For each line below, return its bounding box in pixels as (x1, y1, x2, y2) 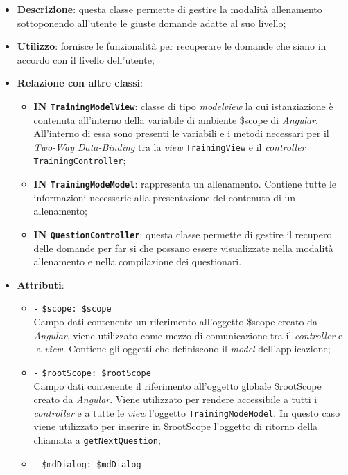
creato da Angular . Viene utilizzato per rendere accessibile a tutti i (33, 392, 317, 406)
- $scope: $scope (33, 304, 112, 314)
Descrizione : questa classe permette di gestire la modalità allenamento (17, 2, 322, 16)
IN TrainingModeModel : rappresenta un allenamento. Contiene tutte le (33, 177, 337, 191)
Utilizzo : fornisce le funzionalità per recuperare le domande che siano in (17, 39, 327, 53)
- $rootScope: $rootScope (33, 368, 151, 378)
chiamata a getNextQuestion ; (33, 432, 161, 447)
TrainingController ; (33, 153, 126, 168)
